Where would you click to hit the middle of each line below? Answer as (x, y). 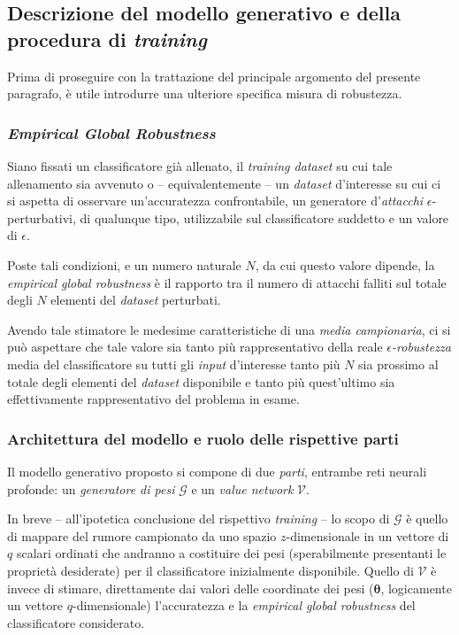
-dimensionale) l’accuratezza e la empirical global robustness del (244, 605)
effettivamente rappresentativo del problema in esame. (153, 399)
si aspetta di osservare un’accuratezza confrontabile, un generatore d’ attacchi (215, 201)
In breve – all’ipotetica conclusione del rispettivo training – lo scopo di (199, 519)
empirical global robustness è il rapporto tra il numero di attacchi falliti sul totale (227, 282)
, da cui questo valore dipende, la (345, 264)
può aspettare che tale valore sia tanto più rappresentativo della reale (195, 347)
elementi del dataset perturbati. (136, 300)
